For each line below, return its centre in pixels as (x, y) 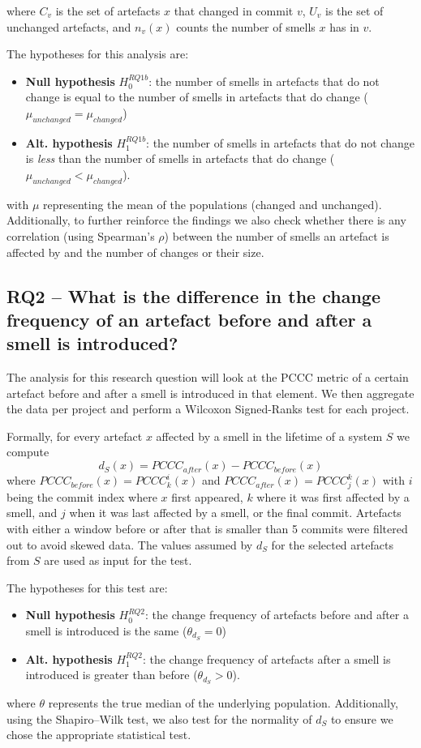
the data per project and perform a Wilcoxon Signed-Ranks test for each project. (208, 409)
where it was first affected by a (333, 496)
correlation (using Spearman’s (81, 235)
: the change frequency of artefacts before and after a (277, 615)
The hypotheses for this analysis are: (98, 54)
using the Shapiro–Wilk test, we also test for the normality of (159, 718)
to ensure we (362, 718)
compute (28, 452)
